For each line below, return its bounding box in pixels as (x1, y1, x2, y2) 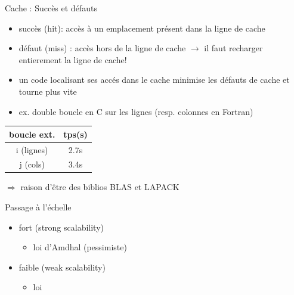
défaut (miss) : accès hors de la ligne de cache (18, 42, 186, 54)
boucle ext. (9, 128, 55, 140)
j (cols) (19, 158, 45, 170)
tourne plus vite (18, 85, 77, 97)
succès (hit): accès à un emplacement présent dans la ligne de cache (18, 21, 265, 34)
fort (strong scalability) (18, 221, 104, 233)
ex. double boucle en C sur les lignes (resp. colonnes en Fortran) (18, 105, 253, 117)
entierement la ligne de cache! (18, 53, 127, 66)
